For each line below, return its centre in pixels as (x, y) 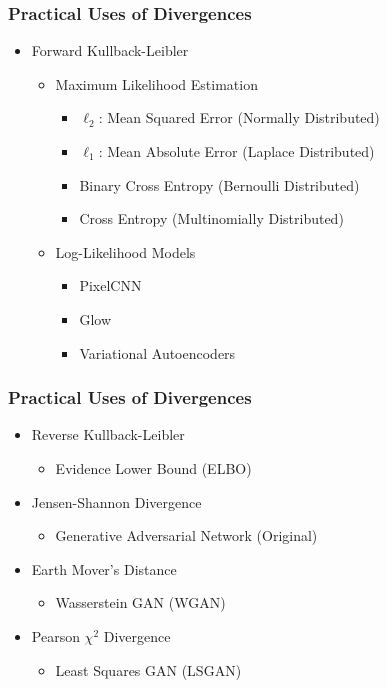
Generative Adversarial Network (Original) (186, 535)
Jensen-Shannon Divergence (116, 501)
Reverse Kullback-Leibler (108, 434)
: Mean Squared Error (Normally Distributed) (239, 117)
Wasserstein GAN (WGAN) (140, 602)
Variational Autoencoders (157, 352)
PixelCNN (110, 285)
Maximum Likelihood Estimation (156, 83)
